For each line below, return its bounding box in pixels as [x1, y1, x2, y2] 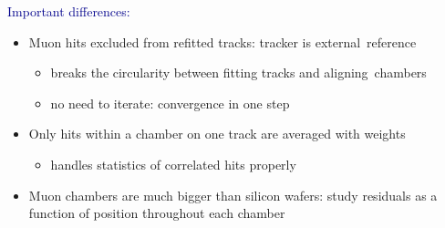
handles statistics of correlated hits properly [50, 154, 296, 173]
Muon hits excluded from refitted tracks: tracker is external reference [28, 32, 417, 51]
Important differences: [7, 2, 130, 20]
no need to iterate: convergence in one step [50, 93, 290, 112]
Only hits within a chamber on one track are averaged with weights [28, 124, 406, 143]
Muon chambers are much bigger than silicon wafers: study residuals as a [28, 185, 438, 204]
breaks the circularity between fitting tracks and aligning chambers [50, 63, 427, 82]
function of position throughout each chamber [28, 203, 285, 223]
